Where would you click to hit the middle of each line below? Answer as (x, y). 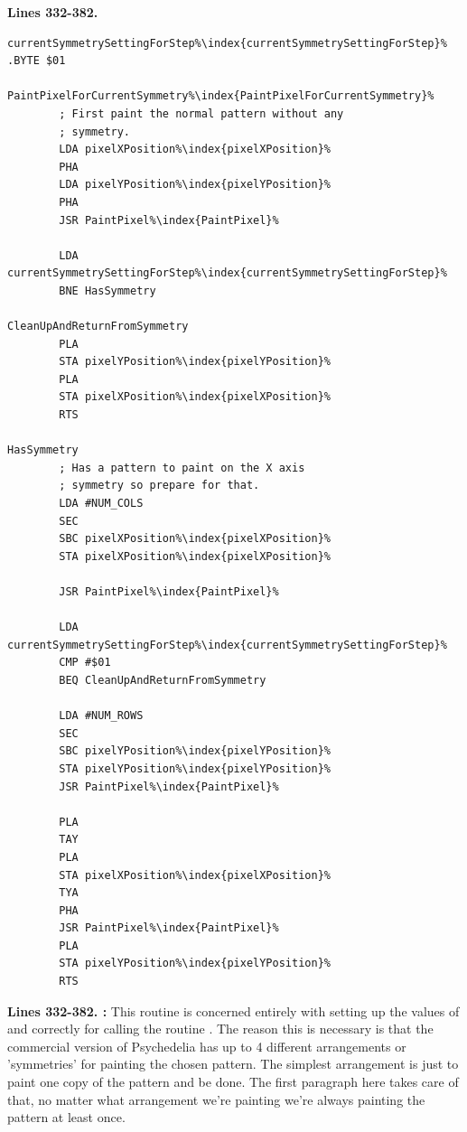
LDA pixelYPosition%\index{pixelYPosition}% (195, 185)
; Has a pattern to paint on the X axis (182, 468)
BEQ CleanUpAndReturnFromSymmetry (163, 680)
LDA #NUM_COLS (101, 504)
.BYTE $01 (37, 61)
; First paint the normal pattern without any (201, 113)
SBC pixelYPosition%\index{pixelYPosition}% (195, 751)
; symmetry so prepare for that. (159, 486)
